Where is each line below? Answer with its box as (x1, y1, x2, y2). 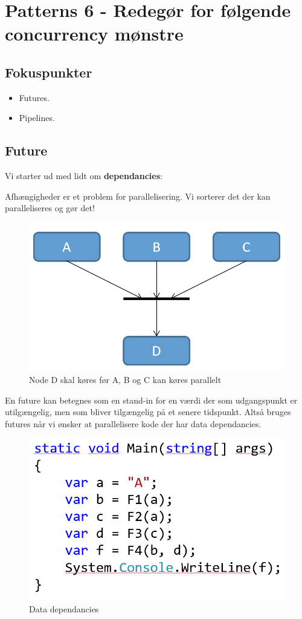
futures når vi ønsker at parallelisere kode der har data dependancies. (5, 417, 262, 430)
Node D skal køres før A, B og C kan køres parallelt (29, 373, 222, 385)
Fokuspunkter (5, 62, 92, 81)
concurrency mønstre (5, 21, 184, 46)
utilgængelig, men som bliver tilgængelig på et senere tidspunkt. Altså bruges (5, 405, 291, 418)
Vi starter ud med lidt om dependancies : (5, 169, 162, 182)
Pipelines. (19, 111, 55, 124)
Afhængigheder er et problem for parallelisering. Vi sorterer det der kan (5, 189, 271, 202)
